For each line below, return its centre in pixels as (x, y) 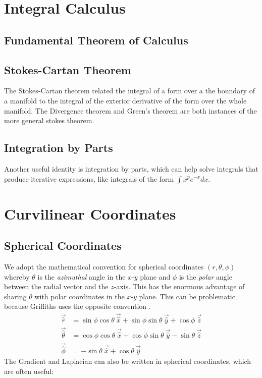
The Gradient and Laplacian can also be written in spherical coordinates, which (128, 361)
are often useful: (29, 371)
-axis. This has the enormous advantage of (179, 286)
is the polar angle (205, 276)
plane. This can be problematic (187, 296)
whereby (17, 276)
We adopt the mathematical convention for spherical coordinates (104, 267)
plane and (155, 276)
